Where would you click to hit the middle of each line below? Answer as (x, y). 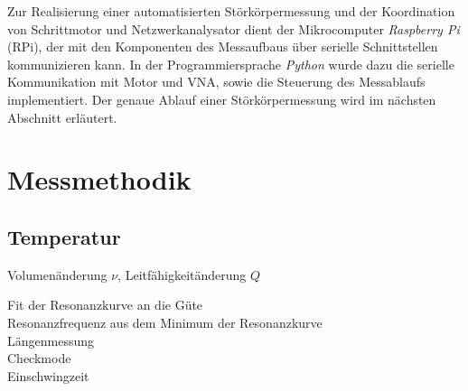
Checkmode (39, 358)
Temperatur (64, 236)
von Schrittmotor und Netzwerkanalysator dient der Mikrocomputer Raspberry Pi (234, 28)
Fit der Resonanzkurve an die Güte (105, 305)
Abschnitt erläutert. (62, 117)
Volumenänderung (57, 274)
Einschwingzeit (48, 375)
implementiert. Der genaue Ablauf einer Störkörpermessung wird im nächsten (222, 99)
